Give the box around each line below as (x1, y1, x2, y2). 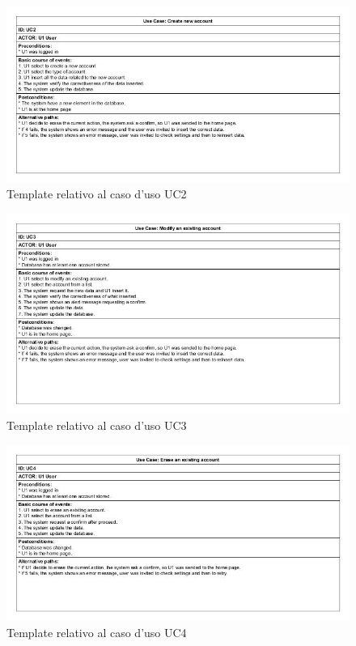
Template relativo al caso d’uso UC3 (6, 416, 187, 433)
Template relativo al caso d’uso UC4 (6, 624, 187, 641)
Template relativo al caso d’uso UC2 (6, 185, 187, 202)
